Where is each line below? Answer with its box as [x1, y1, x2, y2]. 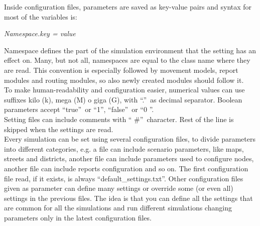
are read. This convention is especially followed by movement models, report [4, 64, 238, 75]
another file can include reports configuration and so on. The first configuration [4, 163, 248, 173]
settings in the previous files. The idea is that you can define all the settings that [4, 192, 253, 203]
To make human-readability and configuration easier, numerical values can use [4, 84, 245, 95]
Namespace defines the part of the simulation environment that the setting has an [4, 45, 256, 55]
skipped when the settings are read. [4, 124, 113, 134]
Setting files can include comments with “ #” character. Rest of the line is [4, 114, 234, 124]
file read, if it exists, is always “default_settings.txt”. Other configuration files [4, 173, 243, 183]
